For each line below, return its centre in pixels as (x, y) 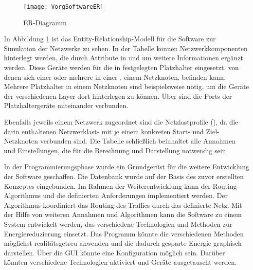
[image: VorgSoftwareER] (63, 7)
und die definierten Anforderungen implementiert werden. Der (135, 195)
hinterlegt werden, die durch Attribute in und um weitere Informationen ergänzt (124, 58)
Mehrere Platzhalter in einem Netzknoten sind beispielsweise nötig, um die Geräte (126, 86)
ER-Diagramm (45, 22)
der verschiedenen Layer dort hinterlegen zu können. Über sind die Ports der (118, 96)
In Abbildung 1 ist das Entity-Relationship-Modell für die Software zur (110, 39)
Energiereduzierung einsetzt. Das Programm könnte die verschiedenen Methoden (124, 233)
